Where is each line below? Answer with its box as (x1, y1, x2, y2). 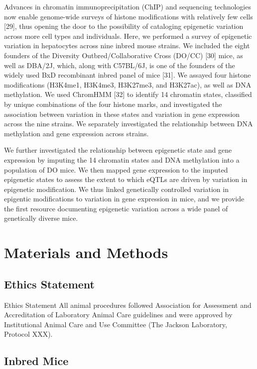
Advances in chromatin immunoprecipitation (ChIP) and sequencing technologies (4, 1, 251, 11)
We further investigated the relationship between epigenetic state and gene (4, 145, 232, 155)
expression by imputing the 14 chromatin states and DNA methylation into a (4, 154, 240, 165)
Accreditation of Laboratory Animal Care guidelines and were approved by (4, 309, 233, 320)
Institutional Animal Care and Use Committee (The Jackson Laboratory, (4, 319, 227, 329)
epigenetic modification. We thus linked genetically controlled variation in (4, 184, 229, 194)
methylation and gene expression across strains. (4, 128, 149, 138)
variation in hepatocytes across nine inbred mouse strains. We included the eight (4, 40, 250, 51)
